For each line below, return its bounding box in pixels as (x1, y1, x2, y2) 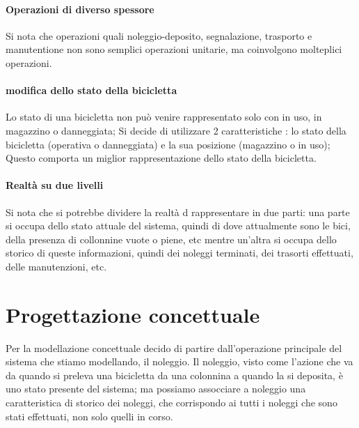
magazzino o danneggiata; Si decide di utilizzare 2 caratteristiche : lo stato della (6, 123, 346, 137)
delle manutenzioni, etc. (6, 259, 107, 273)
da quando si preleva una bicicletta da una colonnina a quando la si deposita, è (6, 367, 343, 382)
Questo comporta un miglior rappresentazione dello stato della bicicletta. (6, 151, 317, 165)
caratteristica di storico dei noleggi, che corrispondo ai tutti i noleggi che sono (6, 395, 337, 410)
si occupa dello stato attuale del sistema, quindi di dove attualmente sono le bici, (6, 218, 351, 233)
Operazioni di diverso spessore (6, 1, 154, 16)
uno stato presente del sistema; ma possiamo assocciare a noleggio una (6, 381, 306, 396)
